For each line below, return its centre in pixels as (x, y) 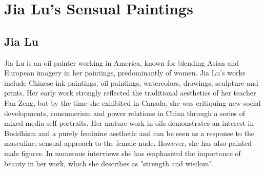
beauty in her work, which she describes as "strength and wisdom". (109, 163)
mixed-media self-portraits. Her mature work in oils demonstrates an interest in (129, 123)
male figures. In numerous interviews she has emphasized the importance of (123, 153)
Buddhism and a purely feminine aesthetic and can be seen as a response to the (129, 133)
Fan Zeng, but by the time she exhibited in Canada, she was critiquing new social (132, 102)
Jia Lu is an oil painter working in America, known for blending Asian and (122, 62)
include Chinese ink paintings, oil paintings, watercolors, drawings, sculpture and (131, 82)
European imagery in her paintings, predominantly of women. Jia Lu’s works (125, 73)
